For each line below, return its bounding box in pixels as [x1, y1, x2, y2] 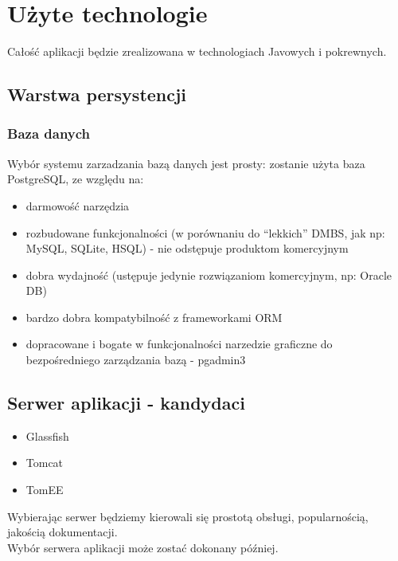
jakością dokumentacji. [7, 524, 118, 540]
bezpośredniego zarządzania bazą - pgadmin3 [25, 351, 246, 368]
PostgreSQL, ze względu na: [7, 171, 144, 187]
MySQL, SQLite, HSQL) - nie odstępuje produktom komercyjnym [25, 240, 349, 257]
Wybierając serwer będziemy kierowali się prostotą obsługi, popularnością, [7, 508, 369, 524]
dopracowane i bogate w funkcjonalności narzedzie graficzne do [25, 335, 333, 352]
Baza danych [7, 124, 91, 143]
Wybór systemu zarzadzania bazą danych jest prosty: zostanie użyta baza [7, 155, 365, 171]
